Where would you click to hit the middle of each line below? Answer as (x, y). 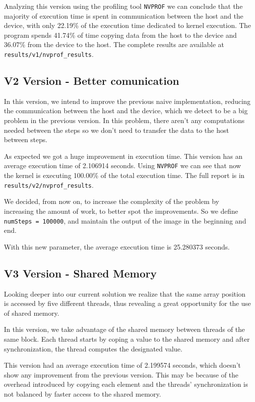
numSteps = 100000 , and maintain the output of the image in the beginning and (125, 220)
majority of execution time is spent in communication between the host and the (124, 15)
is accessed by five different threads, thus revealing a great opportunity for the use (127, 303)
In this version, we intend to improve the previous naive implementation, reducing (127, 101)
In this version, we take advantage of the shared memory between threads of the (125, 329)
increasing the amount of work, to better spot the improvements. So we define (121, 211)
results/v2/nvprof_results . (49, 185)
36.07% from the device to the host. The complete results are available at (114, 44)
